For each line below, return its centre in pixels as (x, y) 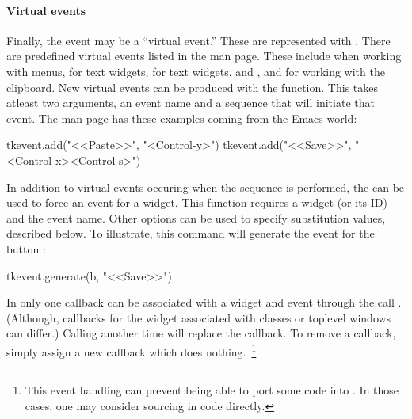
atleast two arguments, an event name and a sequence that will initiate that (191, 103)
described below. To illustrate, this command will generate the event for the (191, 233)
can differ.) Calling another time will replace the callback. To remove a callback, (201, 333)
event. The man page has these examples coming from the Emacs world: (182, 118)
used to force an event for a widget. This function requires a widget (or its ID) (197, 202)
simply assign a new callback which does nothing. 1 (132, 350)
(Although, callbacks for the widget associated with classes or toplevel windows (199, 317)
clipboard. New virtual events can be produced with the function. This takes (192, 87)
